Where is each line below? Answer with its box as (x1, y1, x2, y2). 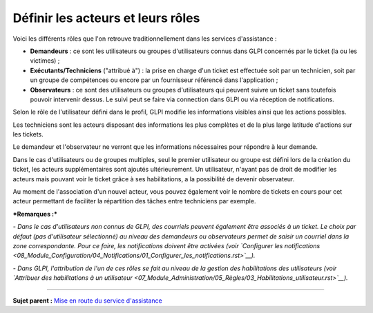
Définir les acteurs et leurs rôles (12, 10, 200, 26)
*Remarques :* (12, 210, 58, 218)
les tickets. (12, 130, 44, 139)
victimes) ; (30, 57, 60, 65)
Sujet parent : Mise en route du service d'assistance (12, 296, 162, 305)
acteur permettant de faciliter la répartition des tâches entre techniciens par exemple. (12, 197, 256, 205)
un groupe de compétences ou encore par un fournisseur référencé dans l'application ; (30, 76, 278, 84)
